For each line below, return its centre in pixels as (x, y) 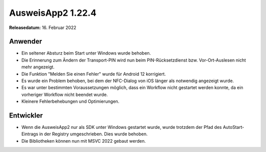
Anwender (26, 42)
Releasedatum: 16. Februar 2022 (43, 28)
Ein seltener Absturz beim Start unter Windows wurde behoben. (86, 53)
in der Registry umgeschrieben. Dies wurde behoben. (93, 134)
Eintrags (30, 134)
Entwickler (26, 115)
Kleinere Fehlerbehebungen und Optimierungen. (70, 101)
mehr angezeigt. (38, 67)
